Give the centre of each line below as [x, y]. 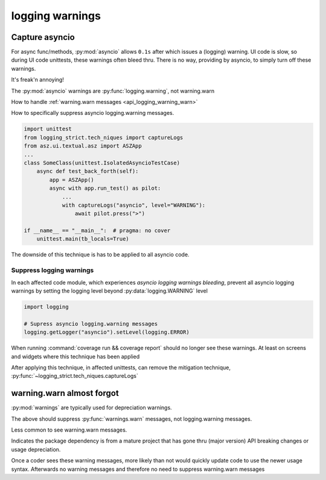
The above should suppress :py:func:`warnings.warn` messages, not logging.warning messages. [132, 419]
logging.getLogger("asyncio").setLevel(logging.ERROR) [107, 332]
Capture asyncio [43, 37]
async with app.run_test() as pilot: [105, 188]
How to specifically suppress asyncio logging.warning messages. [93, 113]
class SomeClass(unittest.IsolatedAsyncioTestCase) [102, 163]
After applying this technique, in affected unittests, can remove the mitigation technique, [121, 367]
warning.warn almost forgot [65, 393]
